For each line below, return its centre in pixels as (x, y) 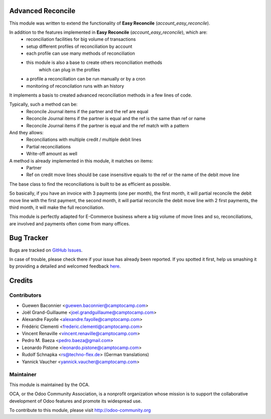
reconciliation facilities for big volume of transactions (81, 39)
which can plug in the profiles (70, 69)
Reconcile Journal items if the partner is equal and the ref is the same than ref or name (116, 119)
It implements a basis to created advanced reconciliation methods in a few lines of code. (101, 95)
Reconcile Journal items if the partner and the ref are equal (87, 111)
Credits (21, 281)
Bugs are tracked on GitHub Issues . (46, 250)
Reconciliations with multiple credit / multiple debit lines (84, 140)
